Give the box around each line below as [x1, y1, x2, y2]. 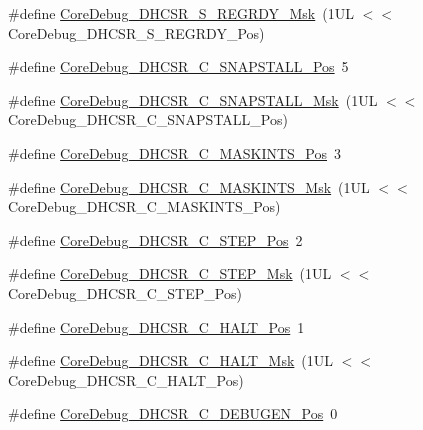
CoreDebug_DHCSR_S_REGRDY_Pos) [8, 22, 265, 43]
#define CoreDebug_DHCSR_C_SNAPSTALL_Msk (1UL [8, 89, 378, 110]
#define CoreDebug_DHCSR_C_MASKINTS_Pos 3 [8, 142, 342, 163]
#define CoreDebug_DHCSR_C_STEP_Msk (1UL [8, 263, 332, 284]
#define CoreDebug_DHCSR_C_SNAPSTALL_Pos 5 [8, 56, 349, 77]
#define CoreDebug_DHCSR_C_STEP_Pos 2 [8, 229, 303, 250]
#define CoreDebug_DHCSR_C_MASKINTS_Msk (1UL [8, 176, 370, 197]
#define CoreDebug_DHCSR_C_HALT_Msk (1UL [8, 350, 334, 371]
